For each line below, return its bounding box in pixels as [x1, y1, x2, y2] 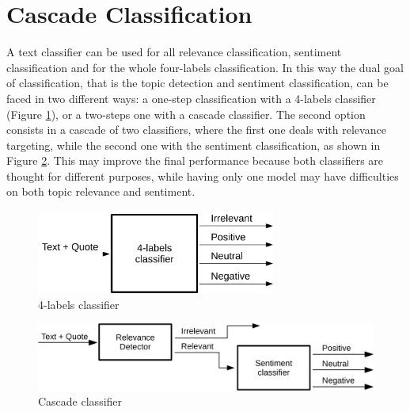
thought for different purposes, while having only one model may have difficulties [6, 167, 399, 184]
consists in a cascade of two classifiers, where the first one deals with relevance [6, 121, 386, 138]
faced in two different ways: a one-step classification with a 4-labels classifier [6, 90, 376, 106]
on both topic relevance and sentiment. [6, 183, 196, 200]
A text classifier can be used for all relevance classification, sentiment [6, 44, 342, 60]
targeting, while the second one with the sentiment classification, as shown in [6, 136, 381, 153]
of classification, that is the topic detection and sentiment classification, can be [6, 74, 389, 91]
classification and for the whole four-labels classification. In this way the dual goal [6, 59, 404, 75]
